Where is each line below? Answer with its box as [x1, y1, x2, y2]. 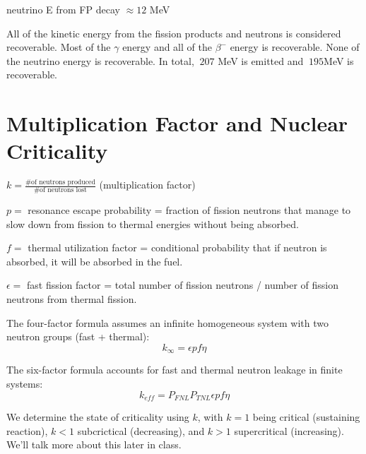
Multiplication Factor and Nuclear [6, 109, 348, 138]
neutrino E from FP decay [6, 2, 120, 16]
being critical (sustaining [252, 409, 360, 424]
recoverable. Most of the [6, 40, 111, 54]
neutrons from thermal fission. [6, 292, 137, 306]
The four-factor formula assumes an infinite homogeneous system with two [6, 315, 329, 330]
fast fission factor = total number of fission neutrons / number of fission [27, 277, 339, 292]
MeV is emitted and [218, 53, 304, 68]
